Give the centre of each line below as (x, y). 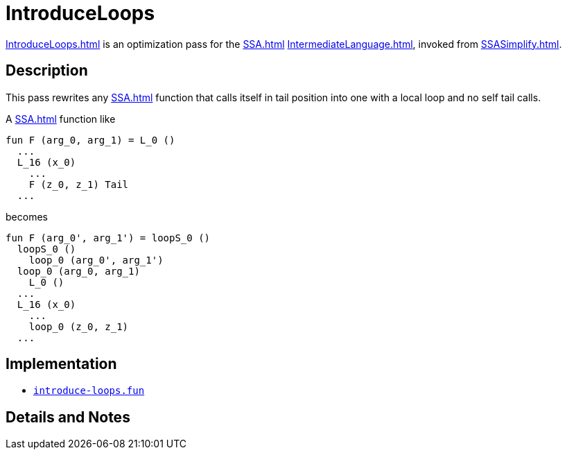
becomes (27, 216)
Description (47, 71)
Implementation (61, 364)
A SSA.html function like (61, 119)
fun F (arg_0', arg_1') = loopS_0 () (108, 238)
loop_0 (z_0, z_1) (79, 326)
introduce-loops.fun (89, 391)
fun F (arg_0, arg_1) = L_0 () (90, 140)
